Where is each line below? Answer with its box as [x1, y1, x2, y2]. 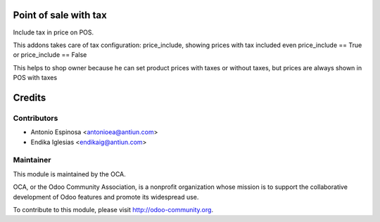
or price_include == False [13, 51, 87, 59]
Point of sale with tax [13, 9, 107, 21]
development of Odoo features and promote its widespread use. [13, 192, 199, 201]
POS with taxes [13, 74, 58, 82]
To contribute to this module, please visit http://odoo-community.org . [13, 205, 214, 214]
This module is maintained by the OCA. [13, 169, 126, 178]
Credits [13, 91, 46, 103]
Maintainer [13, 155, 51, 165]
